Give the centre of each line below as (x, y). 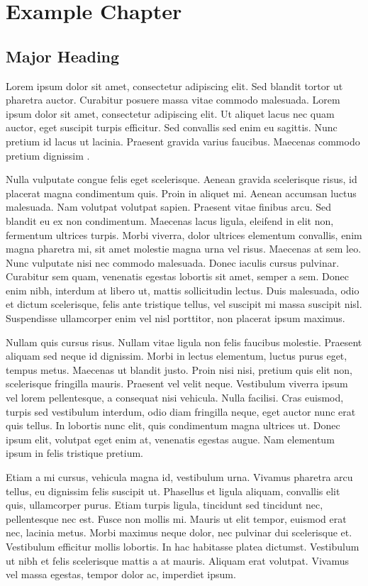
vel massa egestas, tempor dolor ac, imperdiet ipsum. (121, 574)
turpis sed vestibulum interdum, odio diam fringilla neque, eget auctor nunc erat (181, 411)
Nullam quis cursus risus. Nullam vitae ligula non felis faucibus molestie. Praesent (184, 342)
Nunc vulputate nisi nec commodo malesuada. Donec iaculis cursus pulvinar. (173, 262)
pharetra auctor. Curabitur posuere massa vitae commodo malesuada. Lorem (173, 100)
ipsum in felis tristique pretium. (74, 453)
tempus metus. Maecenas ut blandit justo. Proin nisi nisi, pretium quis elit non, (179, 369)
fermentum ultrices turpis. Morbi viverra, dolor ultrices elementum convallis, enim (184, 234)
